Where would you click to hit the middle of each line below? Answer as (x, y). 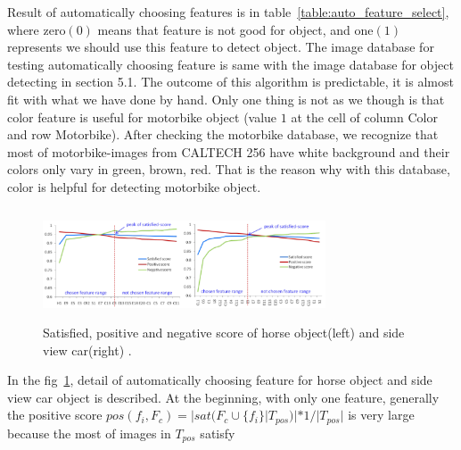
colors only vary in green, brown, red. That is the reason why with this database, (229, 169)
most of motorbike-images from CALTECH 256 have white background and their (229, 151)
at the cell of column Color (364, 117)
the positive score (55, 415)
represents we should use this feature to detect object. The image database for (221, 47)
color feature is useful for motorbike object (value (142, 117)
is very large (381, 415)
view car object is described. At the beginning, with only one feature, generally (223, 397)
